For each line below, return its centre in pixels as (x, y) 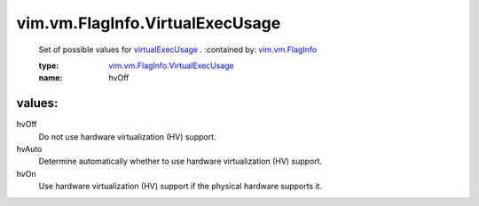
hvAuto (29, 149)
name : (51, 78)
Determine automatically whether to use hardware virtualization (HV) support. (181, 161)
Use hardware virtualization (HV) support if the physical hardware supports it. (181, 187)
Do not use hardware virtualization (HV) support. (127, 136)
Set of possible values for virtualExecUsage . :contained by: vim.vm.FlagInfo (178, 50)
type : (49, 65)
